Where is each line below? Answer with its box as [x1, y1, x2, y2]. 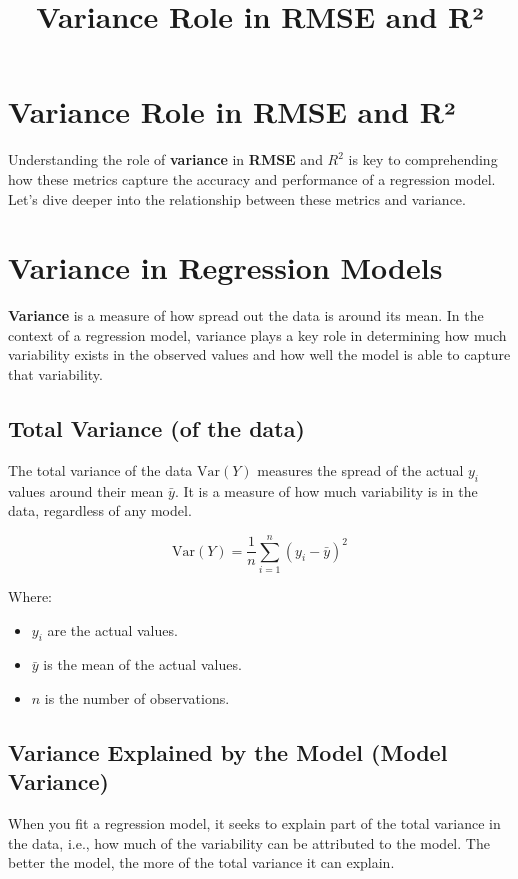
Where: [8, 585, 52, 606]
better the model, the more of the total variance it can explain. [8, 852, 395, 873]
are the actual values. [47, 619, 178, 640]
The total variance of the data [8, 459, 193, 480]
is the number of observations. [44, 687, 230, 708]
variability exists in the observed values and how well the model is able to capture [8, 344, 511, 365]
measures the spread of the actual [257, 459, 464, 480]
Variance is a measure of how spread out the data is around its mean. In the [8, 305, 484, 326]
